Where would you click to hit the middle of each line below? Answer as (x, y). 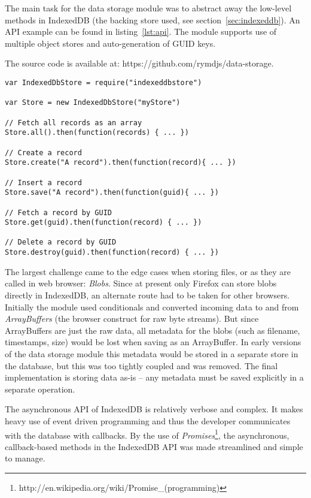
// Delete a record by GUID (61, 242)
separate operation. (40, 389)
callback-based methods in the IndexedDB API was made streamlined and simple (154, 446)
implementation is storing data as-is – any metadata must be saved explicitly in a (154, 377)
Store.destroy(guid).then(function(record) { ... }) (112, 253)
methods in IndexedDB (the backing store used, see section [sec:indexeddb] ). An (153, 19)
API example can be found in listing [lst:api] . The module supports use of (141, 31)
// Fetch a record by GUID (58, 212)
